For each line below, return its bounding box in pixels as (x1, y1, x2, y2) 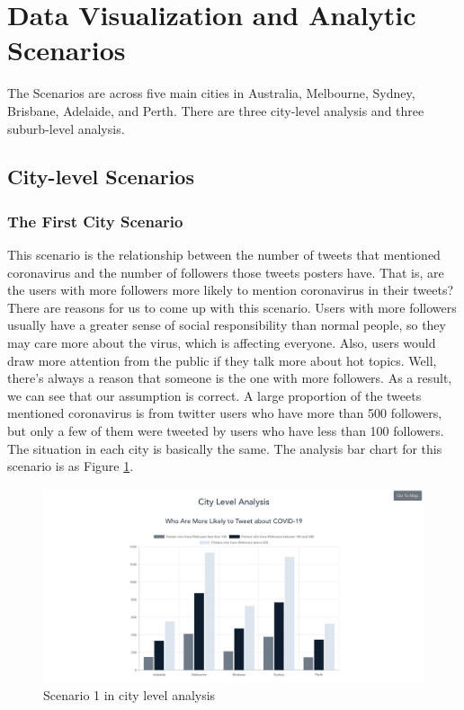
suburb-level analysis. (7, 119, 125, 138)
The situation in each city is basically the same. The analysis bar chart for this (7, 439, 442, 457)
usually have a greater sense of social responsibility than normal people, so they (7, 315, 446, 334)
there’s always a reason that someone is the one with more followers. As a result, (7, 368, 452, 387)
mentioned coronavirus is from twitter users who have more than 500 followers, (7, 404, 442, 422)
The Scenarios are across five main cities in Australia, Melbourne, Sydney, (7, 84, 415, 102)
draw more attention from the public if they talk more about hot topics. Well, (7, 351, 437, 369)
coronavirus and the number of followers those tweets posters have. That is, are (7, 262, 444, 281)
